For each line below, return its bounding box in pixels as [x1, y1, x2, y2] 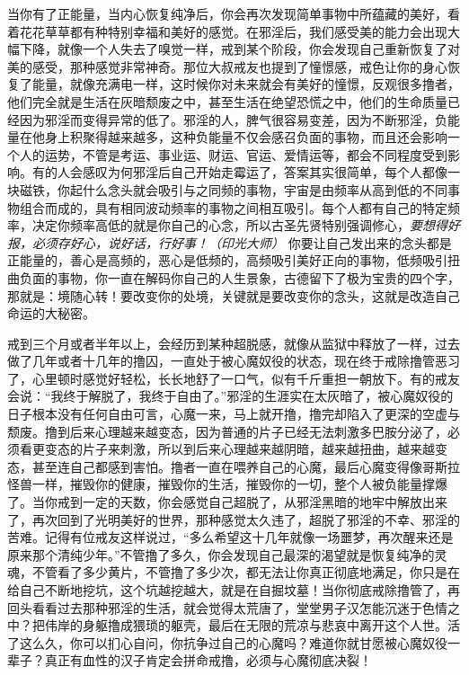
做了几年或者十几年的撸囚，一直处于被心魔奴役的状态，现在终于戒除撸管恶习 [7, 351, 460, 370]
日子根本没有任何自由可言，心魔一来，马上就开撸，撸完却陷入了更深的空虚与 [7, 404, 460, 423]
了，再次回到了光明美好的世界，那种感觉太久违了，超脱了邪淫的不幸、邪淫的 [7, 510, 460, 528]
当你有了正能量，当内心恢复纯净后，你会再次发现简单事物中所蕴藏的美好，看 [7, 4, 460, 22]
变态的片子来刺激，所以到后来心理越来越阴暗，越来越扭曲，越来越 [44, 440, 435, 458]
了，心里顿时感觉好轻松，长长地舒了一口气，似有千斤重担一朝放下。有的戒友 [7, 369, 460, 387]
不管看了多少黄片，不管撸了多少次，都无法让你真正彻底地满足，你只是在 [31, 563, 460, 582]
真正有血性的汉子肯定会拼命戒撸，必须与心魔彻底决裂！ [44, 651, 372, 670]
